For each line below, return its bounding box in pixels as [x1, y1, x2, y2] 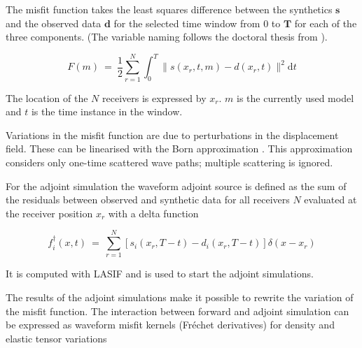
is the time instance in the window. [31, 104, 183, 119]
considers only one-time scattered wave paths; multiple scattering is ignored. [6, 154, 333, 169]
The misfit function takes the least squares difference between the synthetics [6, 2, 333, 16]
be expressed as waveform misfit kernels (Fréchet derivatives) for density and [6, 317, 335, 332]
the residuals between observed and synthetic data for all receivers [6, 192, 290, 207]
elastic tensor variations [6, 331, 107, 345]
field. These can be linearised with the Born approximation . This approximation [6, 141, 353, 156]
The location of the [6, 90, 88, 105]
